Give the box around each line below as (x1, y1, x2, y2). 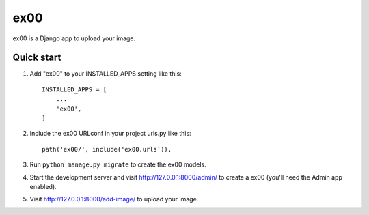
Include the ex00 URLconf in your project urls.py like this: (29, 130, 191, 138)
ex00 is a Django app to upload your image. (12, 34, 136, 42)
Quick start (12, 52, 61, 63)
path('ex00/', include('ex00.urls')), (42, 145, 172, 153)
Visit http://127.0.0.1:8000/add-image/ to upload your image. (29, 195, 199, 203)
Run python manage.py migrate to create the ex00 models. (29, 160, 206, 169)
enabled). (29, 182, 57, 190)
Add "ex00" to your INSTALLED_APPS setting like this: (29, 70, 182, 78)
